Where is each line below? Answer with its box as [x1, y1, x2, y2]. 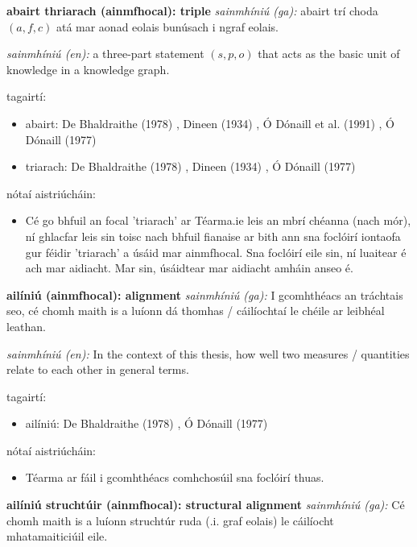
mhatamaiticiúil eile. [6, 528, 108, 545]
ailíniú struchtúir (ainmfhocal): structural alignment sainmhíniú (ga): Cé [6, 496, 405, 513]
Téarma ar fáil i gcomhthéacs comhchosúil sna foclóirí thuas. [25, 469, 324, 486]
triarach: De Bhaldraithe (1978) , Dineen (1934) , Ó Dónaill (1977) [25, 158, 356, 175]
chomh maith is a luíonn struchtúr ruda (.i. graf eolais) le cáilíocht [6, 512, 334, 528]
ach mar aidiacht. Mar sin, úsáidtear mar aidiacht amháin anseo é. [25, 259, 353, 276]
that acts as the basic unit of [258, 45, 400, 62]
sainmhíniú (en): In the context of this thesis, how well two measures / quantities [6, 345, 410, 362]
